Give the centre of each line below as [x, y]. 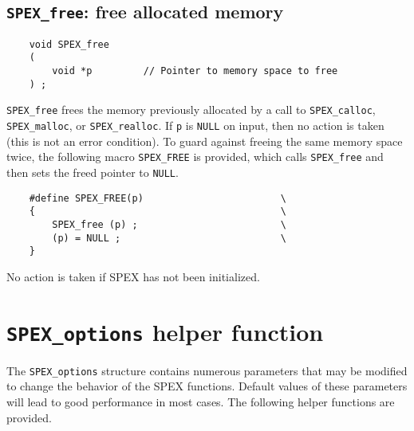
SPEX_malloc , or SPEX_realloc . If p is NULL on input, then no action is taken [195, 125]
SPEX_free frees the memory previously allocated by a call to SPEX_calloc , [191, 110]
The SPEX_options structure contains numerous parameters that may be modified [207, 370]
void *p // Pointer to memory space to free [195, 71]
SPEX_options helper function [165, 331]
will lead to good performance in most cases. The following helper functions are [201, 402]
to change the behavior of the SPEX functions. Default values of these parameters [207, 386]
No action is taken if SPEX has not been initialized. [133, 276]
